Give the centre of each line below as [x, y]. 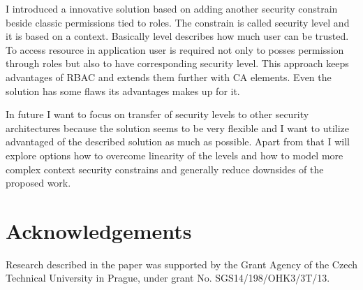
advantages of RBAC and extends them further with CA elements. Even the [169, 77]
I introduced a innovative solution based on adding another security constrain [172, 8]
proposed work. [38, 183]
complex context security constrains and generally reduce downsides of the [165, 169]
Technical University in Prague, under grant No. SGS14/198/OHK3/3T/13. [168, 278]
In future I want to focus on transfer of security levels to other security [157, 114]
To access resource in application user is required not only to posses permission [175, 49]
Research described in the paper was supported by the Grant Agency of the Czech [181, 264]
